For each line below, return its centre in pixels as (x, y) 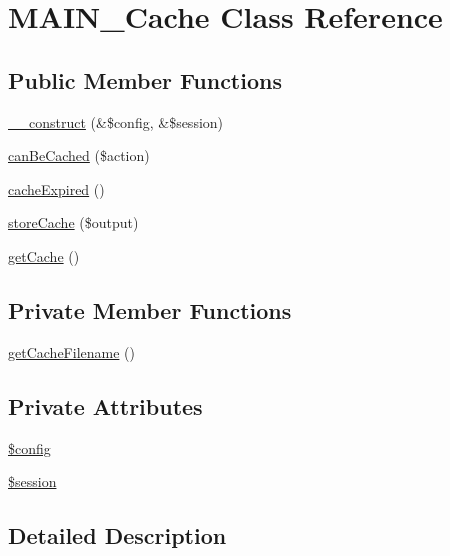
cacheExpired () (56, 188)
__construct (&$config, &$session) (116, 121)
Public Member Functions (145, 79)
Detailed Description (117, 535)
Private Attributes (105, 405)
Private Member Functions (150, 309)
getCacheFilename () (71, 351)
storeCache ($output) (73, 222)
